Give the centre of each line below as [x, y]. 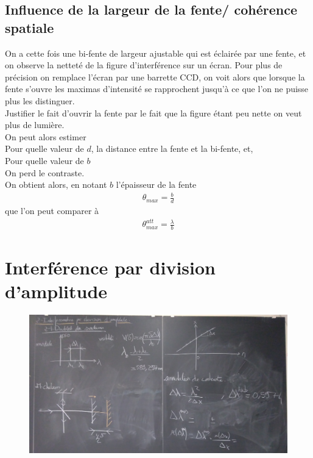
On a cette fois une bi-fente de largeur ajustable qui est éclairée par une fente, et [156, 53]
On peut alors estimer [46, 136]
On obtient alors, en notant [56, 184]
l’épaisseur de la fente [156, 184]
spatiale [30, 27]
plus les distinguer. [40, 100]
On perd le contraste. [45, 172]
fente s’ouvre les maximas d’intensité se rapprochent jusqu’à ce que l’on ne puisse [157, 89]
